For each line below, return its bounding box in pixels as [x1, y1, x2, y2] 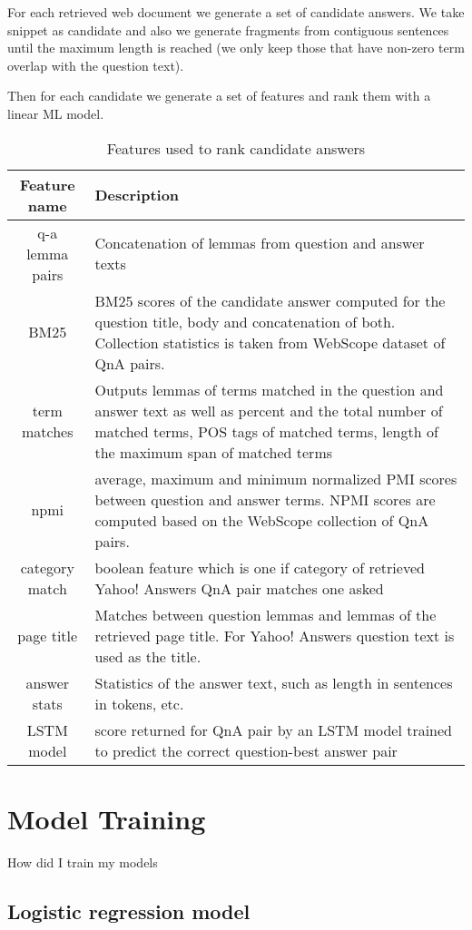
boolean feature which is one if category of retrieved [94, 556, 425, 578]
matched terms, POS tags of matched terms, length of [94, 420, 438, 442]
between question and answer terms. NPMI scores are [94, 488, 436, 510]
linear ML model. [7, 103, 104, 122]
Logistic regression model [7, 896, 251, 925]
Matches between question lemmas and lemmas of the [94, 603, 437, 625]
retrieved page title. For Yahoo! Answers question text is [94, 624, 455, 646]
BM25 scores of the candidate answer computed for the [94, 289, 446, 311]
